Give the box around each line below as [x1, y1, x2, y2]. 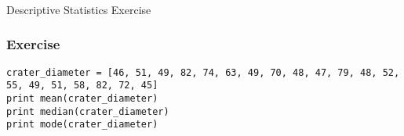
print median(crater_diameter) [6, 106, 169, 117]
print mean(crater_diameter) [6, 93, 158, 105]
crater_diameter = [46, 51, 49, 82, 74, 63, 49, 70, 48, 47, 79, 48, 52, [6, 66, 400, 78]
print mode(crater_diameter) [6, 119, 158, 131]
